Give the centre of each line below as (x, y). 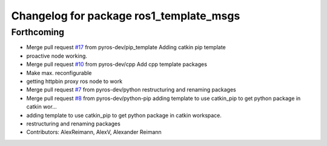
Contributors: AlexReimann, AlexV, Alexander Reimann (94, 132)
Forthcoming (38, 32)
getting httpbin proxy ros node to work (74, 81)
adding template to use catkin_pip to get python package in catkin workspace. (124, 115)
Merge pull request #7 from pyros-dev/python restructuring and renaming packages (131, 90)
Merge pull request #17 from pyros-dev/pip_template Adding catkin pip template (126, 47)
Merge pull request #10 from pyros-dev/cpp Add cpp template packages (117, 64)
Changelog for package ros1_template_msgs (126, 16)
